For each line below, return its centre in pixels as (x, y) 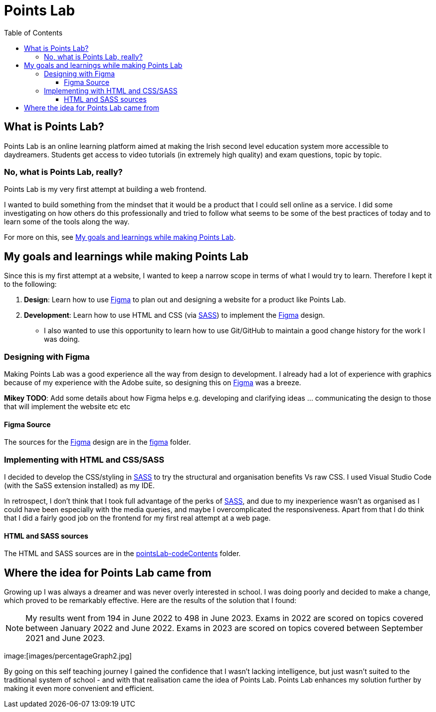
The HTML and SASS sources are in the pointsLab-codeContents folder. (122, 554)
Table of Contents (33, 32)
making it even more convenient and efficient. (79, 688)
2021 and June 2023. (65, 638)
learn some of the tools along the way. (67, 222)
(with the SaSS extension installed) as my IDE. (79, 485)
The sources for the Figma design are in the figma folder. (98, 442)
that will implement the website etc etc (67, 406)
